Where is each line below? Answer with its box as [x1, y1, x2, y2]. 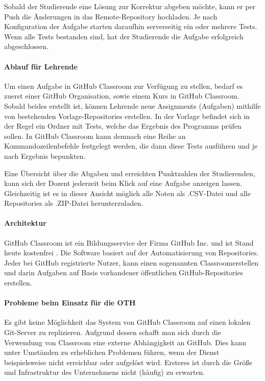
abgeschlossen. [4, 41, 49, 52]
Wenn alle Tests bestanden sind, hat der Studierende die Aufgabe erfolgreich [4, 31, 244, 41]
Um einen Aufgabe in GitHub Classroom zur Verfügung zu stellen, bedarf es [4, 80, 243, 91]
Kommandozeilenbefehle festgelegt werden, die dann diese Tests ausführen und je [4, 140, 258, 151]
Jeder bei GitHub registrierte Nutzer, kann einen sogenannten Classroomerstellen [4, 257, 258, 268]
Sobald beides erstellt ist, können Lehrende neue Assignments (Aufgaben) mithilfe [4, 100, 261, 111]
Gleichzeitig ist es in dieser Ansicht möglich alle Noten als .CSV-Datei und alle [4, 187, 251, 198]
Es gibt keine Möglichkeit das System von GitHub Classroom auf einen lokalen [4, 317, 251, 327]
